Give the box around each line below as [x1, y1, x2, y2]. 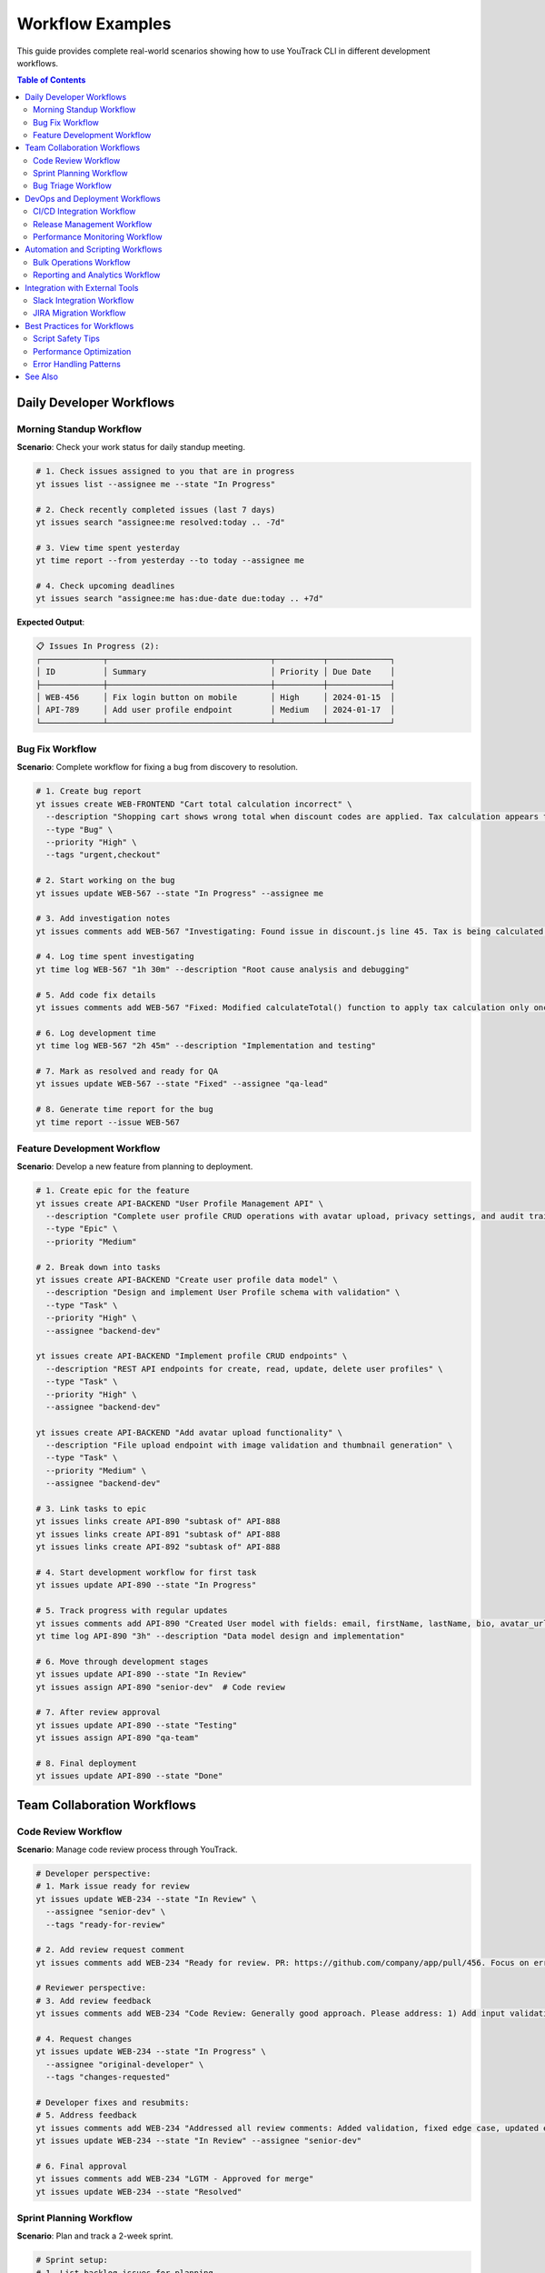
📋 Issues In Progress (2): [35, 641, 160, 652]
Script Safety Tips [33, 333, 100, 345]
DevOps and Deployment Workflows [25, 193, 161, 204]
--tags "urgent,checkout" [45, 850, 161, 860]
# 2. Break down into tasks [35, 1262, 161, 1272]
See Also [25, 371, 59, 382]
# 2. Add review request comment [35, 1945, 185, 1955]
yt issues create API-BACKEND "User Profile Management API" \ [35, 1198, 324, 1208]
